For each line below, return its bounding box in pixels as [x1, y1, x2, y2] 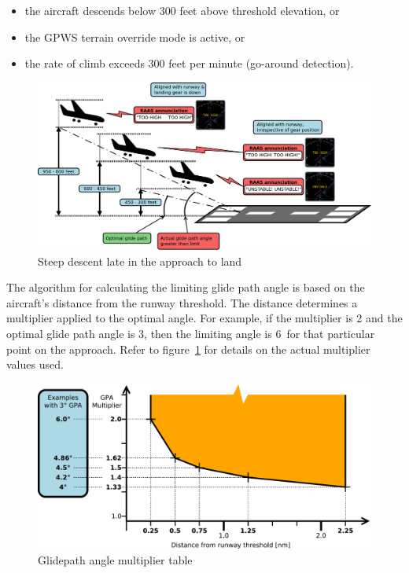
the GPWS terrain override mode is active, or [24, 28, 245, 45]
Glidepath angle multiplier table [38, 551, 193, 567]
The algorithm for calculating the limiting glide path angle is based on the [6, 279, 365, 296]
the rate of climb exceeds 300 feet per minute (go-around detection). [24, 55, 354, 72]
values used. [6, 356, 64, 373]
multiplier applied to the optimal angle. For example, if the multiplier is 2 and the [6, 310, 403, 326]
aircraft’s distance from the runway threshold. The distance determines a [6, 294, 358, 310]
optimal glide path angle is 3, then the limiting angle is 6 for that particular [6, 325, 375, 341]
